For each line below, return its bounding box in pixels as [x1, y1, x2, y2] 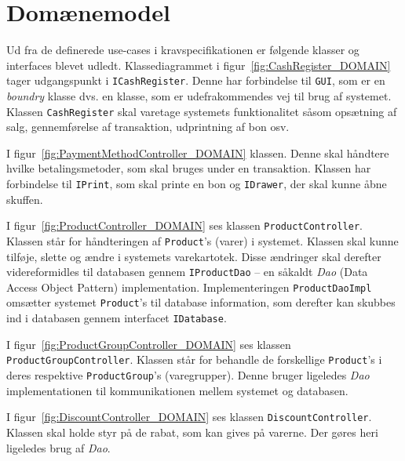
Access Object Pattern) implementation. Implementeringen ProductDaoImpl [6, 278, 372, 295]
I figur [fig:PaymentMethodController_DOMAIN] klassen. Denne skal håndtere [6, 144, 389, 161]
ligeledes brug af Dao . [6, 439, 111, 456]
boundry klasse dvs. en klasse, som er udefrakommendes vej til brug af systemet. [6, 87, 392, 103]
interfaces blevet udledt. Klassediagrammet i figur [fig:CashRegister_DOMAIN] [6, 56, 391, 73]
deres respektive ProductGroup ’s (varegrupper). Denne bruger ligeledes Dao [6, 367, 370, 383]
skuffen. [6, 191, 43, 207]
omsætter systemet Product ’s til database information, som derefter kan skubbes [6, 294, 396, 310]
